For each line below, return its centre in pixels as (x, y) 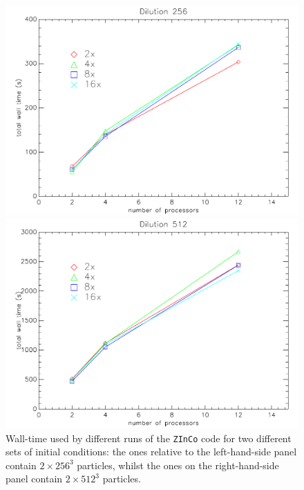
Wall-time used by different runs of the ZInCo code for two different (149, 438)
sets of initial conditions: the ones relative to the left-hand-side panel (151, 452)
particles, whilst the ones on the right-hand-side (178, 465)
